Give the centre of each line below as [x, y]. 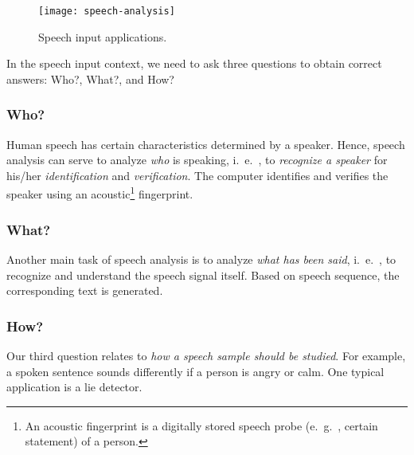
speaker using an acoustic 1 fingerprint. [100, 193]
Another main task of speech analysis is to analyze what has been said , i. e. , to [201, 259]
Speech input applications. [103, 36]
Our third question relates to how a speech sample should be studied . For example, [206, 355]
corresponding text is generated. [85, 290]
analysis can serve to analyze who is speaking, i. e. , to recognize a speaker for [197, 160]
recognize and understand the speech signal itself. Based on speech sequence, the [203, 275]
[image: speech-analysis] [107, 11]
